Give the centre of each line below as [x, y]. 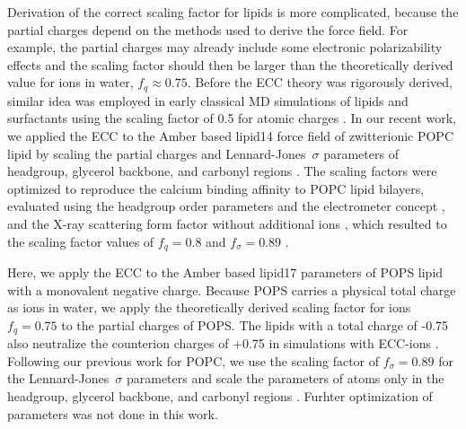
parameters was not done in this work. [113, 413]
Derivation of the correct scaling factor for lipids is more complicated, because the [233, 12]
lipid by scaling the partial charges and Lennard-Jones [157, 153]
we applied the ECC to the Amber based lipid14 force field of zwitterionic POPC [230, 136]
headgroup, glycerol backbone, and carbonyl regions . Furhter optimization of [220, 396]
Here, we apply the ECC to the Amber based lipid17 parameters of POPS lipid [225, 272]
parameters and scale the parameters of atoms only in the [285, 378]
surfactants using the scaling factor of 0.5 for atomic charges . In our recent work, [232, 118]
